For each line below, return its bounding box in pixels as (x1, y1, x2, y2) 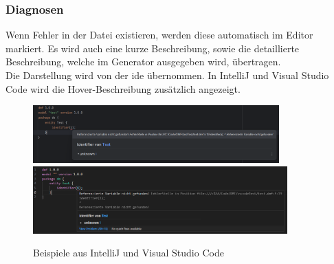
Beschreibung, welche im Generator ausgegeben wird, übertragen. (5, 54, 281, 69)
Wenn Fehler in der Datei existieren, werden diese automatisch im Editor (5, 27, 313, 42)
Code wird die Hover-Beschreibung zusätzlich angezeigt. (5, 81, 241, 96)
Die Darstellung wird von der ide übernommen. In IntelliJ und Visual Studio (5, 68, 329, 82)
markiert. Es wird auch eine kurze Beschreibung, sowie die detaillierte (5, 41, 300, 55)
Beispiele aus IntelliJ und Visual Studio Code (33, 245, 224, 260)
